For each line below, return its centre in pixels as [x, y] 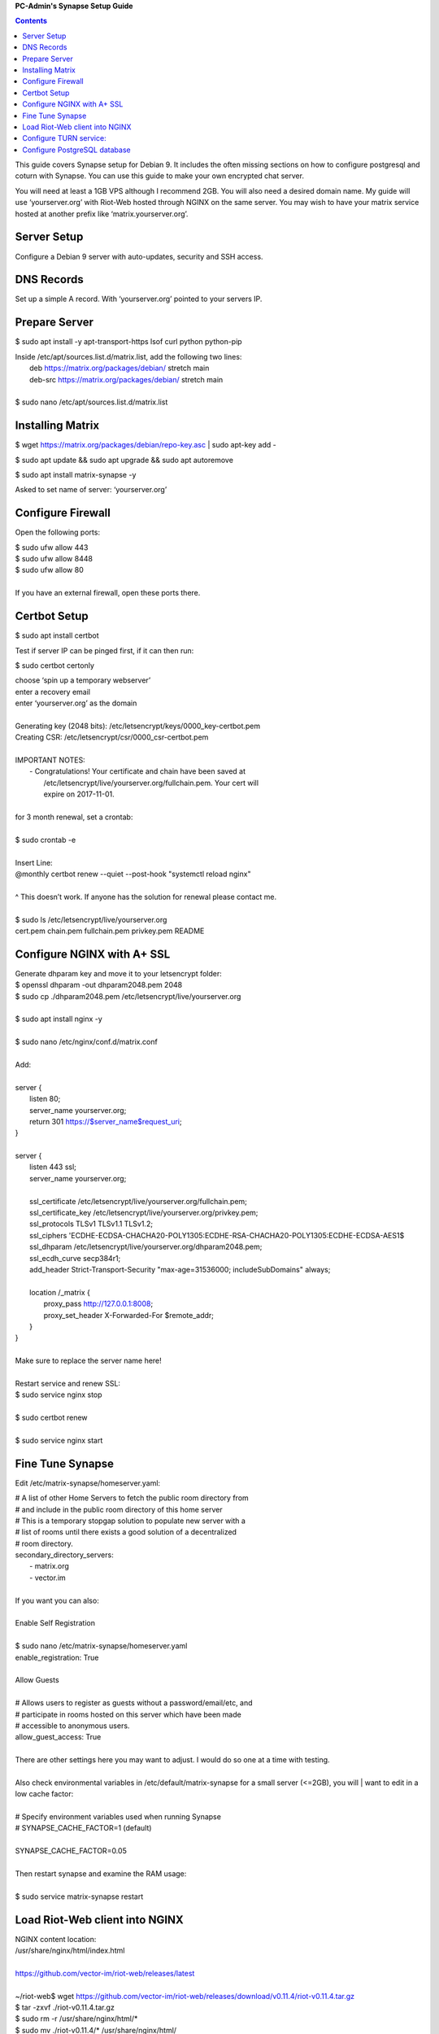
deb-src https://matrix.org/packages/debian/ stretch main [126, 379]
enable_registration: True [57, 1657]
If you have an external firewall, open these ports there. [108, 593]
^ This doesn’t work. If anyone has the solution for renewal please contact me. [146, 897]
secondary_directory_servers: [64, 1555]
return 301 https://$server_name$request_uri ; [106, 1121]
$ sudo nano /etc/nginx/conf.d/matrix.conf [86, 1042]
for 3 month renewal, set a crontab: [74, 817]
